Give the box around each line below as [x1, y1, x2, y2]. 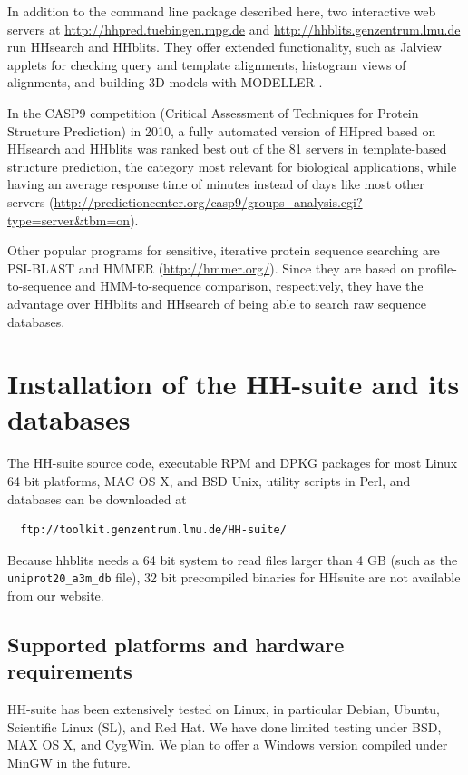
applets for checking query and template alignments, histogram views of [7, 55, 406, 74]
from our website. [7, 586, 104, 605]
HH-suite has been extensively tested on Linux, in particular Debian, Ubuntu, [7, 700, 440, 719]
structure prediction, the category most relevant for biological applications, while [7, 156, 457, 175]
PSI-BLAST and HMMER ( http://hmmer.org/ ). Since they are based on [7, 258, 414, 277]
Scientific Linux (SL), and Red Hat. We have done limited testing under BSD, [7, 717, 442, 736]
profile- [418, 258, 457, 277]
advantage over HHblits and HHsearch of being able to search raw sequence [7, 293, 427, 313]
